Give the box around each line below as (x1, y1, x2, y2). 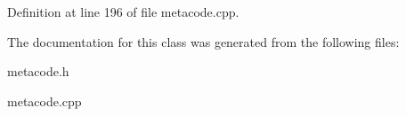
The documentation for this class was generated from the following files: (7, 32, 400, 50)
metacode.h (7, 62, 69, 81)
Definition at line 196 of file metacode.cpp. (7, 3, 240, 20)
